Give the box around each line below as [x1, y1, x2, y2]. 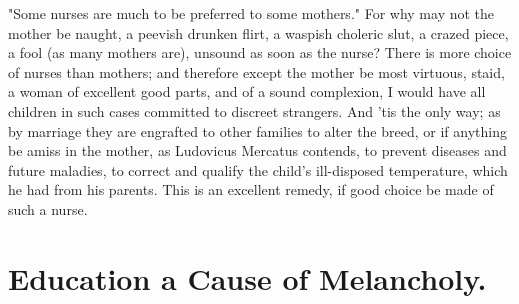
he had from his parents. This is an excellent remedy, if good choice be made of [8, 179, 494, 200]
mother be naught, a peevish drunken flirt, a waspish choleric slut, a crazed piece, [8, 22, 509, 43]
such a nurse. [8, 198, 88, 219]
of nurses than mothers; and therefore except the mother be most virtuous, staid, [8, 61, 505, 82]
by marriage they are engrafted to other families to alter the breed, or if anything [8, 120, 507, 141]
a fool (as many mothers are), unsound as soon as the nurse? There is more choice [8, 42, 512, 63]
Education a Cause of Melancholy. [8, 257, 487, 298]
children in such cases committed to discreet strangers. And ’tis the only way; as [8, 100, 501, 121]
